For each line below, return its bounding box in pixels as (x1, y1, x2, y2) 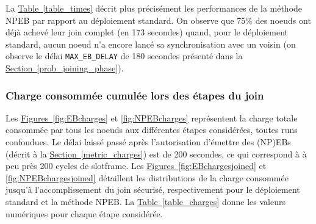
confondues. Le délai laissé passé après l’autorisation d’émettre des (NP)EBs (5, 135, 291, 148)
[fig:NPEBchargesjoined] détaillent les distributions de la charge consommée (5, 171, 289, 184)
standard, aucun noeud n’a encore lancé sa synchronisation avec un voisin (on (5, 37, 296, 50)
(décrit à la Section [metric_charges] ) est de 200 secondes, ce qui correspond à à (5, 147, 307, 160)
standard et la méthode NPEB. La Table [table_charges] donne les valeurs (5, 195, 285, 208)
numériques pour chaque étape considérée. (5, 207, 163, 220)
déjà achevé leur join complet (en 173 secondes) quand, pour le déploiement (5, 26, 288, 38)
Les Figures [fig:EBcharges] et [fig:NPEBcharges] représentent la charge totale (5, 111, 298, 124)
